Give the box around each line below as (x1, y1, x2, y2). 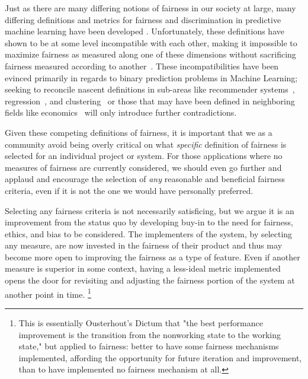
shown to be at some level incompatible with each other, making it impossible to (5, 36, 297, 49)
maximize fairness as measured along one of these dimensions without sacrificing (5, 48, 296, 60)
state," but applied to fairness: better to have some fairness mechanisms (18, 340, 279, 352)
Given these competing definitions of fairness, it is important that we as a (5, 126, 272, 138)
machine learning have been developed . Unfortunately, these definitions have (5, 25, 284, 37)
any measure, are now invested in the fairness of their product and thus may (5, 239, 283, 251)
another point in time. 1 (5, 286, 91, 300)
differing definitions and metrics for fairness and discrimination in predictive (5, 13, 281, 26)
